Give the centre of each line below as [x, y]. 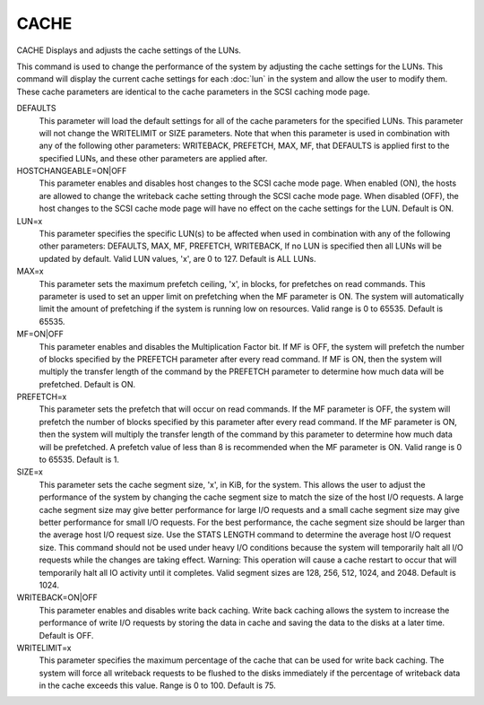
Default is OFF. [66, 635]
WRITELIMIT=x [44, 648]
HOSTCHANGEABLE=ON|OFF [72, 171]
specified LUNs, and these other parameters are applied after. [153, 158]
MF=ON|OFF [40, 334]
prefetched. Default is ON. [87, 384]
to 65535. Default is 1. [79, 460]
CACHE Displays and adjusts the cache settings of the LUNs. [129, 50]
